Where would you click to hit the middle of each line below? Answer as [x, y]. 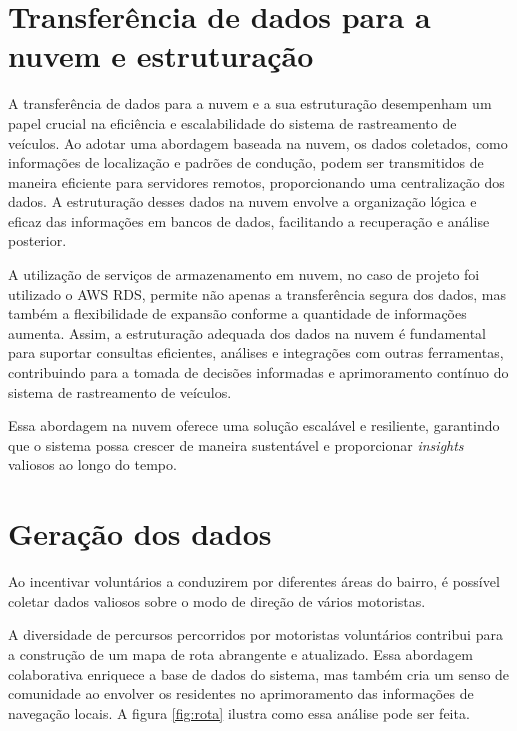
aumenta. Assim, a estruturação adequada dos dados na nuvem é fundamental [247, 332]
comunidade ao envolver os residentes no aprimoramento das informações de [241, 693]
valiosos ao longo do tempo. [92, 464]
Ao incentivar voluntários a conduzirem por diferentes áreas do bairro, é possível [254, 581]
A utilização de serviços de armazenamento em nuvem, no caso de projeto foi [244, 274]
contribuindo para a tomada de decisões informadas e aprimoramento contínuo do [258, 372]
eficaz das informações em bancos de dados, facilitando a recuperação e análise [249, 220]
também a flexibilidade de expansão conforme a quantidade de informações [237, 313]
